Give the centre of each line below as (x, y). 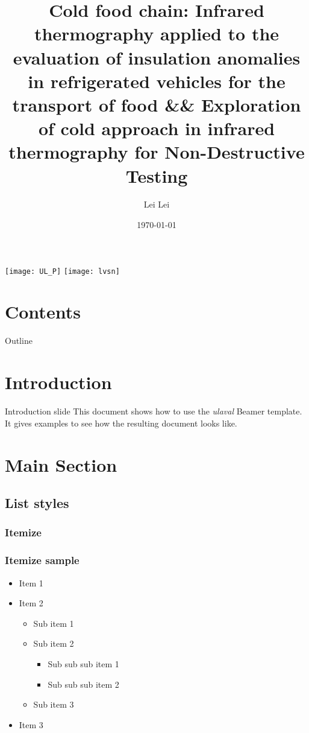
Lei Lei (157, 204)
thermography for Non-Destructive (157, 152)
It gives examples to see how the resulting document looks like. (121, 423)
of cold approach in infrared (157, 128)
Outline (19, 341)
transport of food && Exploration (157, 104)
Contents (43, 312)
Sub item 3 (54, 704)
